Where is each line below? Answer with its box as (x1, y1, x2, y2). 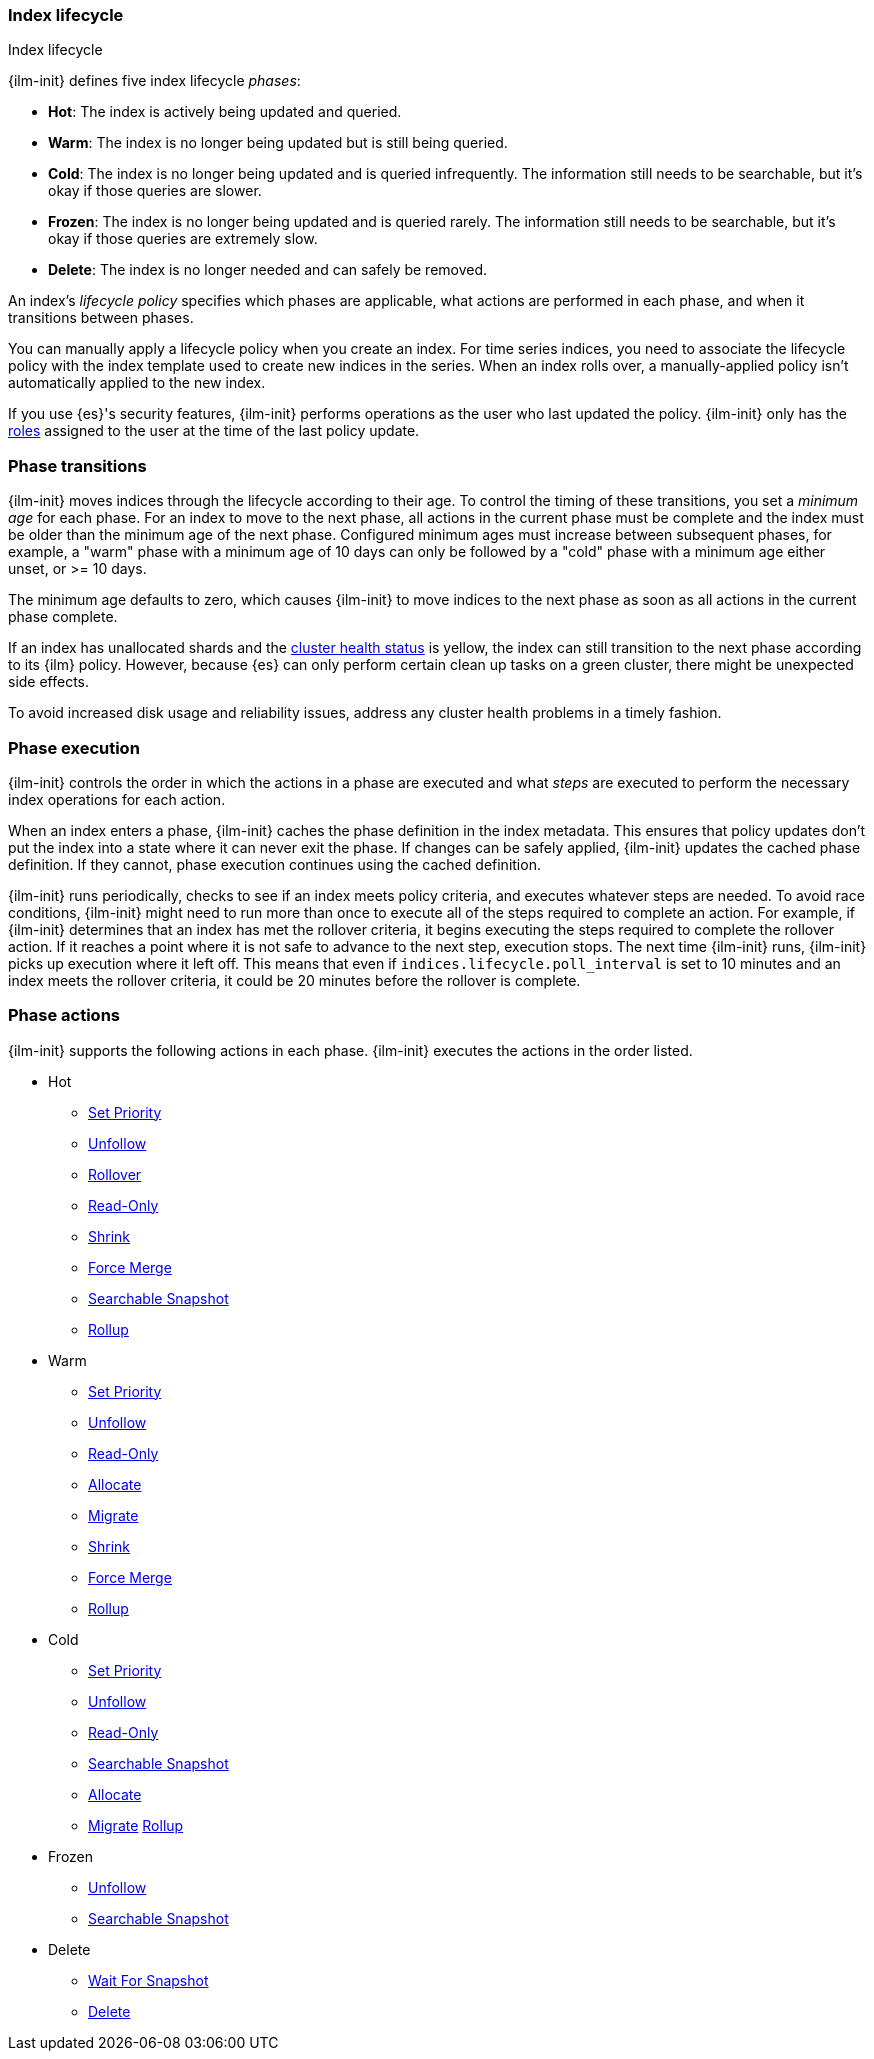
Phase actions (8, 1005, 120, 1026)
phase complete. (8, 608, 118, 626)
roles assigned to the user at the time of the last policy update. (8, 422, 420, 440)
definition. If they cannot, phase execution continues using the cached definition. (8, 855, 541, 873)
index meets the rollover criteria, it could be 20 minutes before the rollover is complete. (8, 971, 581, 989)
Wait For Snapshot (88, 1971, 209, 1989)
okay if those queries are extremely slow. (48, 230, 318, 248)
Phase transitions (8, 455, 147, 476)
